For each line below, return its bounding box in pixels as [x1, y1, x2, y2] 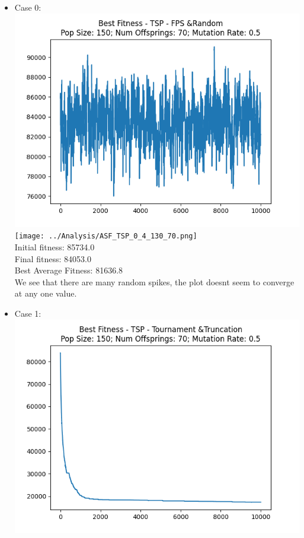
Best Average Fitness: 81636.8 [14, 264, 123, 276]
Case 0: [14, 1, 41, 13]
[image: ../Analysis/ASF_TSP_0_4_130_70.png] [14, 232, 197, 241]
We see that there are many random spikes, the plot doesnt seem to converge [14, 275, 295, 288]
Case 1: [14, 307, 41, 319]
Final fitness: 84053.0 [14, 252, 91, 265]
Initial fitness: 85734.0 [14, 240, 95, 253]
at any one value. [14, 287, 77, 300]
